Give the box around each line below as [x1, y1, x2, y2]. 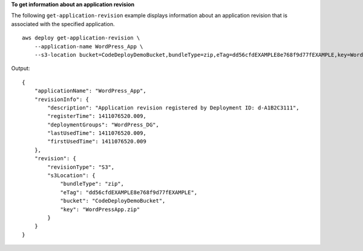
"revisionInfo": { [34, 96, 90, 103]
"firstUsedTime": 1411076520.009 [47, 138, 146, 145]
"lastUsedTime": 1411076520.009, [47, 130, 146, 137]
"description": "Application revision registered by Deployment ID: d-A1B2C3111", [47, 104, 299, 111]
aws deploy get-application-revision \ [22, 34, 140, 42]
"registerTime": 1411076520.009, [47, 112, 146, 120]
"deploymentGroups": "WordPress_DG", [47, 121, 160, 128]
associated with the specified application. [11, 20, 115, 27]
